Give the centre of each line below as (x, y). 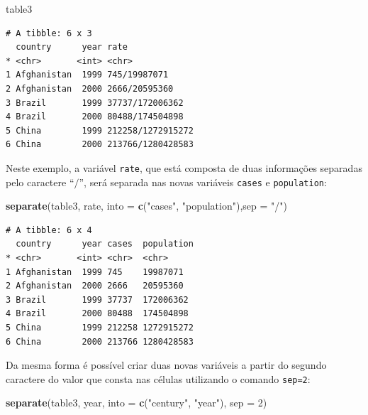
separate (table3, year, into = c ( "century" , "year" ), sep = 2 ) (136, 403)
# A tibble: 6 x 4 (49, 230)
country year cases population (105, 244)
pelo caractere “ (40, 182)
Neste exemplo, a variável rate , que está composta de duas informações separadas (184, 167)
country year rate (72, 47)
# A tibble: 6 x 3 (49, 33)
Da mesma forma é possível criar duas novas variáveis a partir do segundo (166, 365)
